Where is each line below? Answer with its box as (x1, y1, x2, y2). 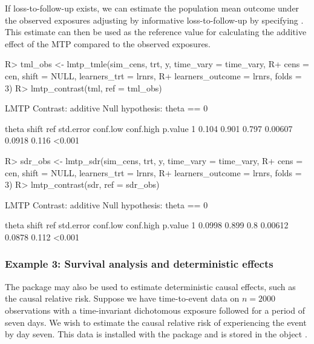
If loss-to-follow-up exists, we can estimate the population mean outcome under (5, 2, 299, 14)
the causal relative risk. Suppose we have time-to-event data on (5, 292, 240, 305)
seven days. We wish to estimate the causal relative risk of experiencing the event (5, 316, 307, 328)
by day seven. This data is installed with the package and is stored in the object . (5, 328, 307, 340)
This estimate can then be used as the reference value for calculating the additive (5, 25, 307, 38)
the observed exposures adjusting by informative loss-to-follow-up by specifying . (5, 13, 304, 26)
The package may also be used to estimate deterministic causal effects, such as (5, 280, 296, 293)
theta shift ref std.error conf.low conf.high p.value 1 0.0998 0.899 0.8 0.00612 (5, 219, 289, 231)
